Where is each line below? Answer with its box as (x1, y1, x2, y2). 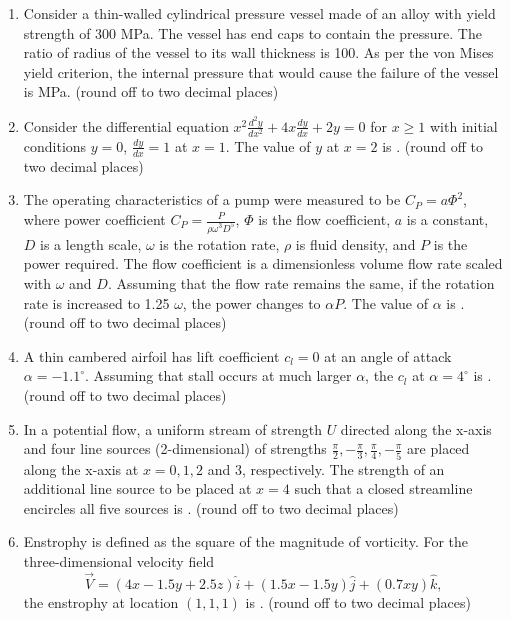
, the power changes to (182, 292, 321, 313)
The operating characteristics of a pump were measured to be (23, 189, 401, 210)
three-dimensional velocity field (23, 550, 215, 571)
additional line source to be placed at (23, 478, 252, 499)
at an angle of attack (324, 345, 452, 366)
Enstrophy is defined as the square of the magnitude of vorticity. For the (23, 531, 469, 552)
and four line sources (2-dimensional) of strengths (23, 438, 327, 459)
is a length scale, (40, 233, 142, 254)
